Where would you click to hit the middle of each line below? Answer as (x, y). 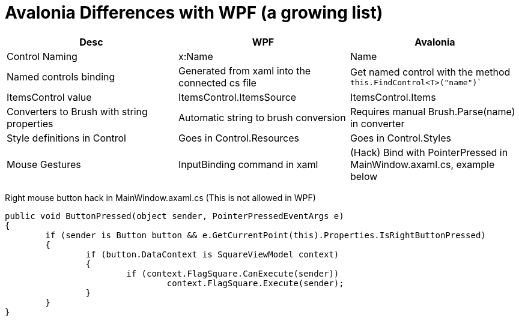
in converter (377, 123)
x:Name (196, 56)
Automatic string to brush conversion (262, 117)
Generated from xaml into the (244, 70)
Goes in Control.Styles (400, 138)
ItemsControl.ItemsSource (237, 97)
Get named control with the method (430, 72)
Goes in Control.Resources (238, 138)
